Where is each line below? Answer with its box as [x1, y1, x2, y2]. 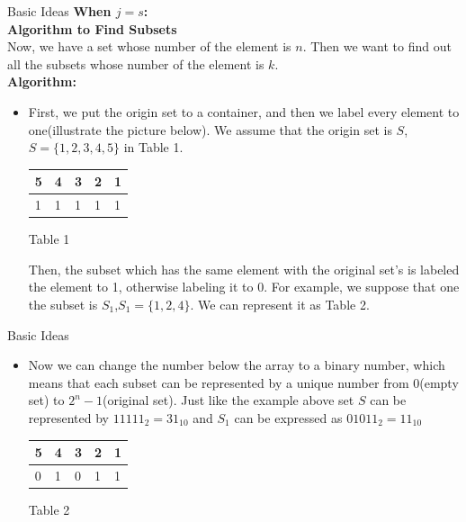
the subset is [28, 294, 98, 313]
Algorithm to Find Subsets [7, 19, 177, 38]
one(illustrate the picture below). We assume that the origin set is [28, 120, 392, 139]
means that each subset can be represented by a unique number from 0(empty [28, 373, 459, 391]
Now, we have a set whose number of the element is [7, 37, 291, 56]
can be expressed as [234, 408, 343, 427]
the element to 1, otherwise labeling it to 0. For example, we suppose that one [28, 277, 460, 296]
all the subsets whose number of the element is [7, 54, 264, 73]
